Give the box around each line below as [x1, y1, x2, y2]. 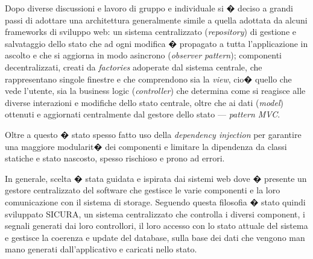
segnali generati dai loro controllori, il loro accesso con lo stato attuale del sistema [5, 219, 308, 232]
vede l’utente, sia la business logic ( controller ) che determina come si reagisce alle [5, 84, 306, 97]
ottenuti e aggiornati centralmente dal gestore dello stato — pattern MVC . [5, 108, 280, 120]
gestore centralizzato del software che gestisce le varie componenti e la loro [5, 184, 280, 196]
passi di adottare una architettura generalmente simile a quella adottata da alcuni [5, 13, 308, 26]
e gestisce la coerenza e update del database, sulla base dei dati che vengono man [5, 231, 305, 243]
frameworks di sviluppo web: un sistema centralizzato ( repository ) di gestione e [5, 25, 296, 38]
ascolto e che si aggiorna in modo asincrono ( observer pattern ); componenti [5, 49, 282, 61]
